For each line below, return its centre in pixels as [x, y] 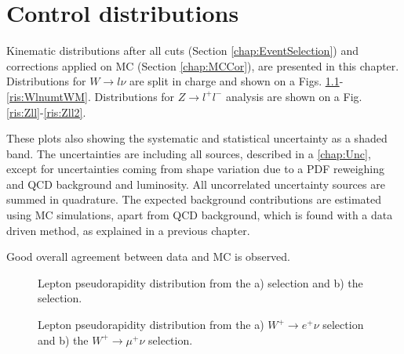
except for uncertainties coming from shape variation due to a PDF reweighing [195, 169]
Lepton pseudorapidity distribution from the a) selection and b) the [200, 282]
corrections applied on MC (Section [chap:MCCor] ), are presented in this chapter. [203, 65]
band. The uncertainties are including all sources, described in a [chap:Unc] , [189, 153]
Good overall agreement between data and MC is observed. [149, 256]
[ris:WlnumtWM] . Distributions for [91, 96]
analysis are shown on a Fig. [294, 96]
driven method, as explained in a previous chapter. [128, 230]
